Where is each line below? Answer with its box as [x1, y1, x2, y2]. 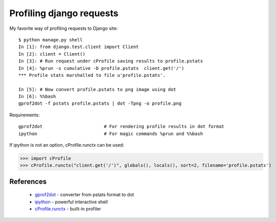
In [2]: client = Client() [18, 51, 86, 57]
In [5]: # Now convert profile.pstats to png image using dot [18, 86, 177, 92]
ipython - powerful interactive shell [34, 199, 108, 205]
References [9, 177, 47, 186]
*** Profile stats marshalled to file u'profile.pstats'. [18, 72, 166, 78]
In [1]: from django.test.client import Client [18, 44, 139, 50]
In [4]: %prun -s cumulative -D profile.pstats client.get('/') [18, 65, 185, 71]
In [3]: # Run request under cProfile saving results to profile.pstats [18, 58, 203, 64]
